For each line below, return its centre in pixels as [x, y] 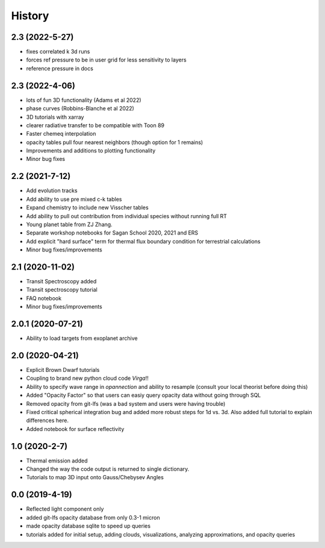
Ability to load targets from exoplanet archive [82, 338]
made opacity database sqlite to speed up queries [88, 526]
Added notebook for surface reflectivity [75, 429]
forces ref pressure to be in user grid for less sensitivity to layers [106, 60]
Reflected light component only [65, 509]
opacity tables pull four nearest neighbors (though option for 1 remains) [115, 142]
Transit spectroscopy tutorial [62, 290]
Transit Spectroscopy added [61, 282]
